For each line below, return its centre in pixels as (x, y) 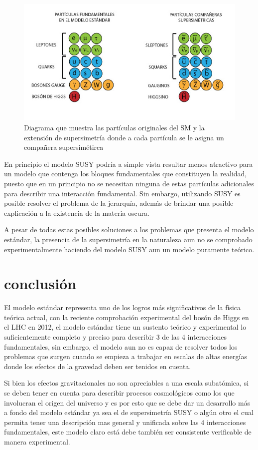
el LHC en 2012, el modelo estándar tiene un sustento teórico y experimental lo (125, 327)
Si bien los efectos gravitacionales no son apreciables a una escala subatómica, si (127, 383)
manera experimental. (37, 441)
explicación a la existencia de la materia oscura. (77, 213)
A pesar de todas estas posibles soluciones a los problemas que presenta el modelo (129, 229)
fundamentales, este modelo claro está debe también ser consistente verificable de (128, 432)
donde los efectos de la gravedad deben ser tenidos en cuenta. (98, 366)
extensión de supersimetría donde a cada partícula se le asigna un (124, 137)
